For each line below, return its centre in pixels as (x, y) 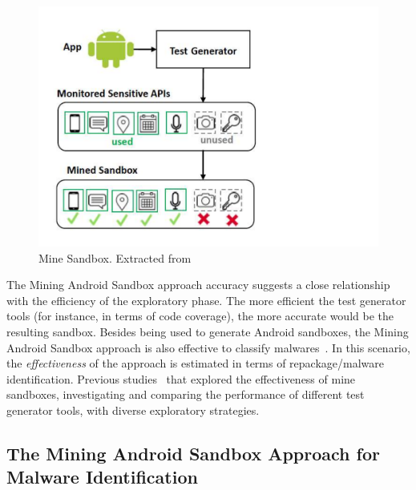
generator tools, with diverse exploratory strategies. (133, 410)
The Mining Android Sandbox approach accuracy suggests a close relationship (198, 285)
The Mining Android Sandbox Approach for (193, 453)
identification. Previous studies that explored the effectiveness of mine (181, 378)
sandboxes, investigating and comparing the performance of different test (186, 394)
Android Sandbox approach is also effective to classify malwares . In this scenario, (208, 347)
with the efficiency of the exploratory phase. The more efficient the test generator (206, 300)
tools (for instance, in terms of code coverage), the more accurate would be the (200, 316)
